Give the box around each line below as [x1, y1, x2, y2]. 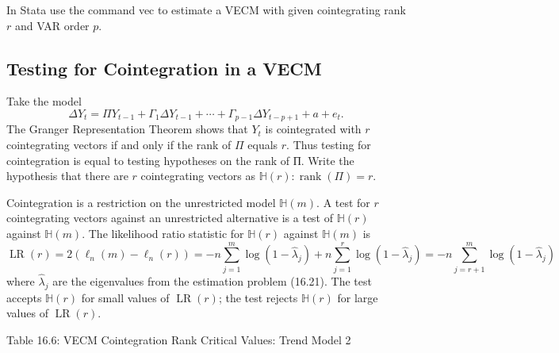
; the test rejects [218, 289, 298, 305]
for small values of [81, 289, 170, 305]
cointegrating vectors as [140, 167, 255, 184]
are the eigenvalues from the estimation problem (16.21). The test [52, 272, 372, 289]
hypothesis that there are [6, 167, 128, 184]
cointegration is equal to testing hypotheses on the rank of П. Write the [6, 152, 354, 168]
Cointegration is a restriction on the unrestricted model [6, 194, 276, 210]
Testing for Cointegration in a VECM [6, 56, 322, 80]
